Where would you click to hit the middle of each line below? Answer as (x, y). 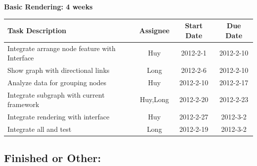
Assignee (154, 30)
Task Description (37, 30)
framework (23, 104)
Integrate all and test (40, 129)
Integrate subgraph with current (56, 94)
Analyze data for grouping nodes (57, 82)
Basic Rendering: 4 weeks (48, 6)
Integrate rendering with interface (59, 117)
